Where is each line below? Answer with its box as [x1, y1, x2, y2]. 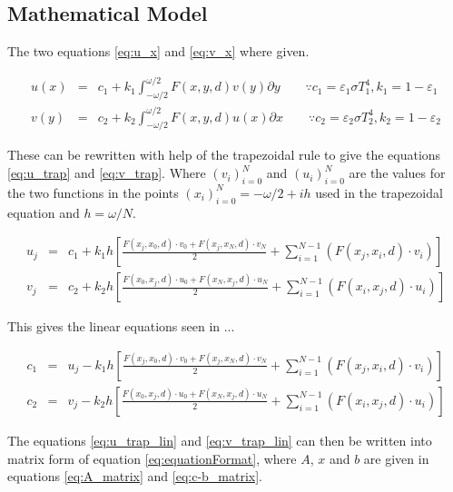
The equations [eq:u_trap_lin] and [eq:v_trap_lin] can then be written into [7, 430, 432, 449]
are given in [363, 448, 429, 467]
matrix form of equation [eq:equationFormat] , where [7, 448, 297, 467]
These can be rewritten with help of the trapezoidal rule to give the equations [7, 145, 441, 164]
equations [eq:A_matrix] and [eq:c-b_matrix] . [7, 467, 263, 486]
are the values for [349, 163, 446, 182]
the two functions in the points [7, 182, 179, 202]
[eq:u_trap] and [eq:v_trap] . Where [7, 163, 206, 182]
